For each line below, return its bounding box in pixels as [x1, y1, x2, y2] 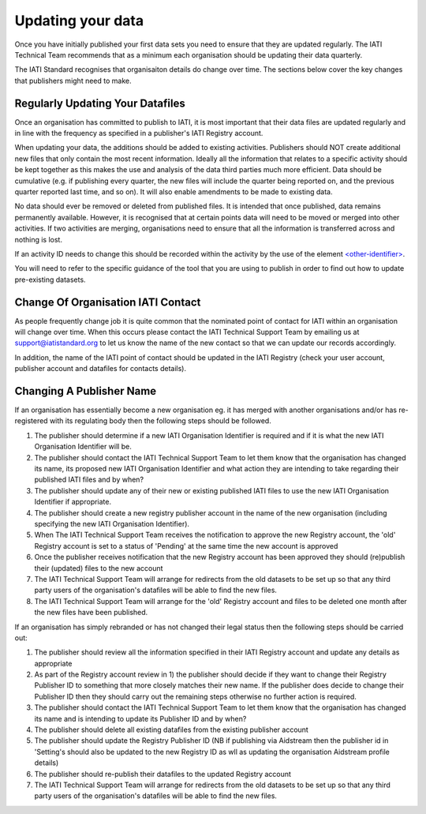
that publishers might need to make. [14, 76, 132, 85]
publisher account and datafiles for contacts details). [14, 364, 187, 373]
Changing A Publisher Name [14, 384, 157, 398]
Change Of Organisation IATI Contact [14, 295, 201, 309]
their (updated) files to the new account [34, 563, 163, 572]
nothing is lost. [14, 234, 63, 244]
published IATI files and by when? [34, 475, 144, 485]
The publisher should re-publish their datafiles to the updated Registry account [34, 769, 292, 778]
